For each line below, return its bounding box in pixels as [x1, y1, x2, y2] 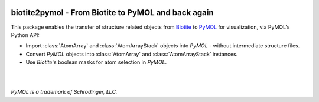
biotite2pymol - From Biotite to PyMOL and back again [11, 8, 214, 18]
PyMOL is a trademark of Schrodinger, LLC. [11, 89, 118, 96]
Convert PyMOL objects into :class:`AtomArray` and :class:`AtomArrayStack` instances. [25, 50, 238, 57]
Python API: [11, 31, 40, 38]
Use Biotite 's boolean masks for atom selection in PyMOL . [25, 59, 167, 66]
